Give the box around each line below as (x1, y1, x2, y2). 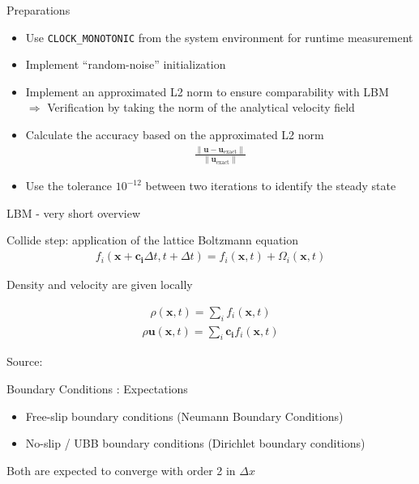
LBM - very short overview (6, 204, 141, 221)
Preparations (6, 2, 71, 18)
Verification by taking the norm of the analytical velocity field (47, 99, 355, 116)
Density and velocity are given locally (6, 276, 193, 293)
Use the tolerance (25, 177, 113, 194)
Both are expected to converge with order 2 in (6, 461, 236, 478)
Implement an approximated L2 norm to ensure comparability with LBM (25, 83, 389, 100)
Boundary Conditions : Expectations (6, 380, 188, 397)
